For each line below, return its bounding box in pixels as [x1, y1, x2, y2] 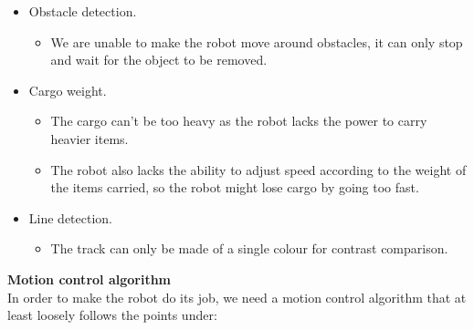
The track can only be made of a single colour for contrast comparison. [50, 239, 448, 258]
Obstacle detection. [28, 2, 137, 20]
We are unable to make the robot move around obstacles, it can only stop [50, 32, 463, 51]
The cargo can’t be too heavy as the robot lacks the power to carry [50, 111, 427, 130]
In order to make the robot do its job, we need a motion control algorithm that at [7, 287, 467, 306]
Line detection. [28, 208, 112, 227]
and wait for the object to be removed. [50, 50, 268, 69]
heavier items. [50, 129, 129, 148]
